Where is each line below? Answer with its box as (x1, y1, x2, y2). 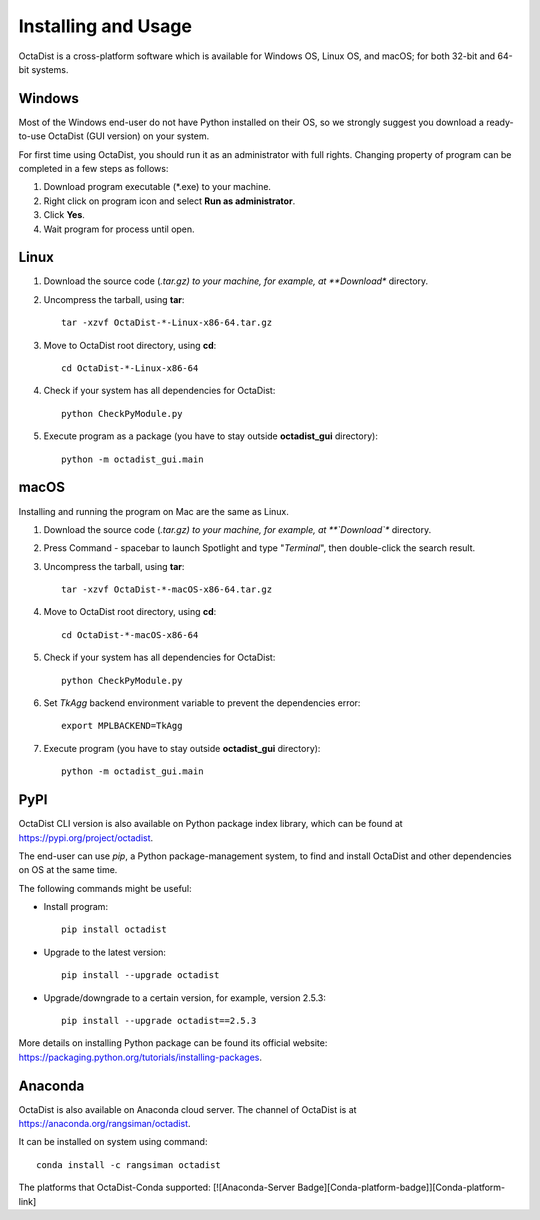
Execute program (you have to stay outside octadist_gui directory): (43, 742, 321, 754)
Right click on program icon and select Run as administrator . (43, 195, 296, 207)
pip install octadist (61, 924, 167, 935)
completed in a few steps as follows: (18, 163, 169, 175)
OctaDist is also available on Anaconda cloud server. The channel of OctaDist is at (18, 1103, 357, 1115)
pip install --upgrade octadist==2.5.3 (61, 1015, 257, 1027)
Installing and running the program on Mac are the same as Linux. (18, 505, 290, 517)
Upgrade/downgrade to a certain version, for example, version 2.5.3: (43, 991, 327, 1004)
